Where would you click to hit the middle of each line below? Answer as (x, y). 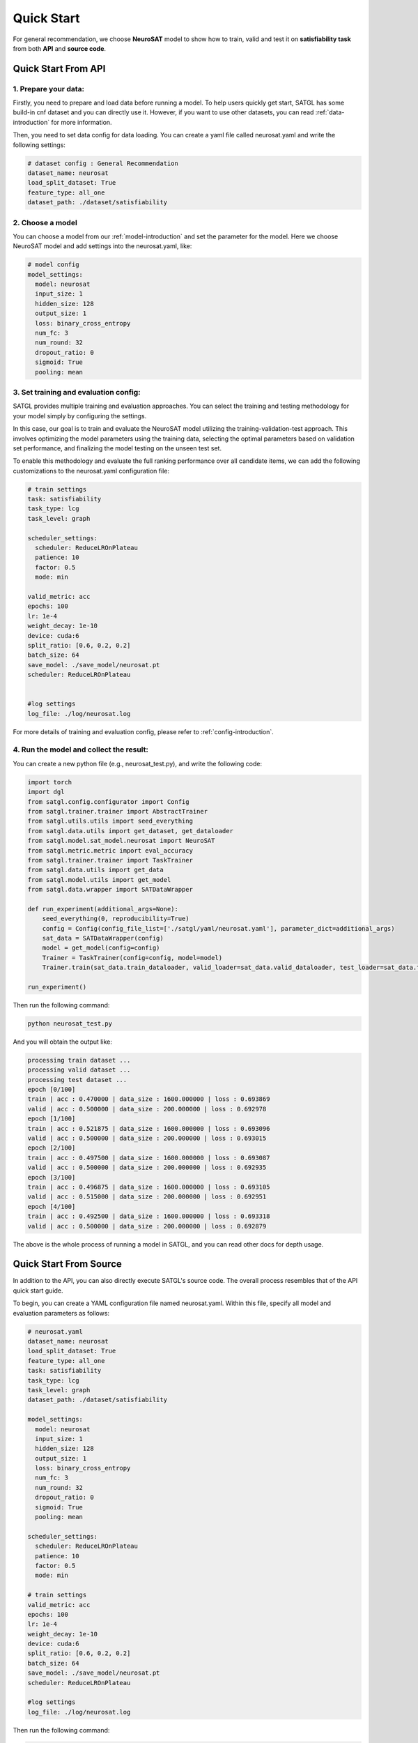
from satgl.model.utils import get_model (99, 880)
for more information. (82, 122)
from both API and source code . (60, 48)
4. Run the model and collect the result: (81, 749)
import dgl (46, 792)
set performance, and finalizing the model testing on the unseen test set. (117, 448)
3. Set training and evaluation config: (77, 392)
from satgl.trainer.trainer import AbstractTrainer (118, 811)
